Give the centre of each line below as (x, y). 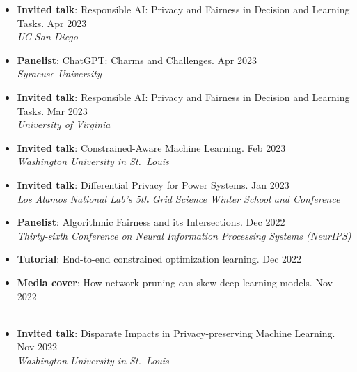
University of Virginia (64, 124)
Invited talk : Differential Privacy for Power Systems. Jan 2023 (153, 184)
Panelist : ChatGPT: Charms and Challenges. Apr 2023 (137, 60)
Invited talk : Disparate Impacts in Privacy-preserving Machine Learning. (176, 333)
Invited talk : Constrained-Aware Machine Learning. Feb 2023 (151, 147)
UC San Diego (47, 37)
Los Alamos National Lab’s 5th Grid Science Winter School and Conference (178, 198)
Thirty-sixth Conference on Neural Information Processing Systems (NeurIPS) (184, 235)
